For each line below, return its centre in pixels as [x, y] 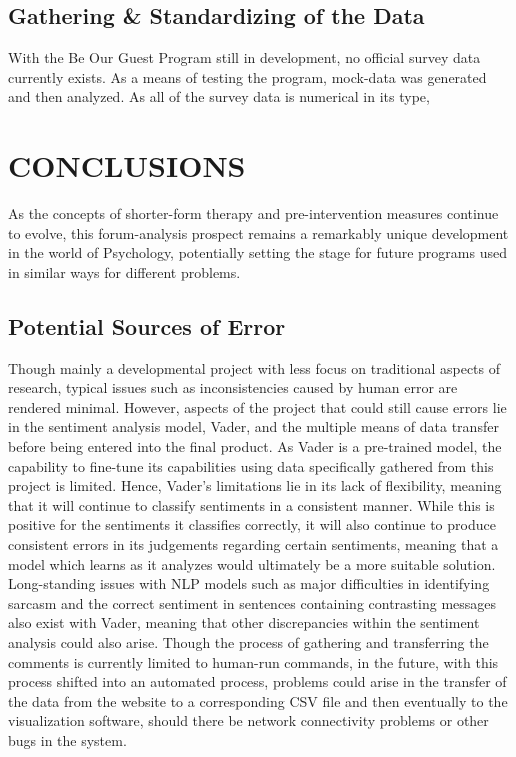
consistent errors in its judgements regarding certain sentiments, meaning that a [253, 544]
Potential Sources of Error [147, 325]
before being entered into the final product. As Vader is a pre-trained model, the [255, 446]
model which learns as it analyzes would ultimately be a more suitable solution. [252, 563]
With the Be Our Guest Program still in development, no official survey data [244, 57]
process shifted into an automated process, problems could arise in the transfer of [257, 681]
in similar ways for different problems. [124, 271]
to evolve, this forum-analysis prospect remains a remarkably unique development [258, 232]
